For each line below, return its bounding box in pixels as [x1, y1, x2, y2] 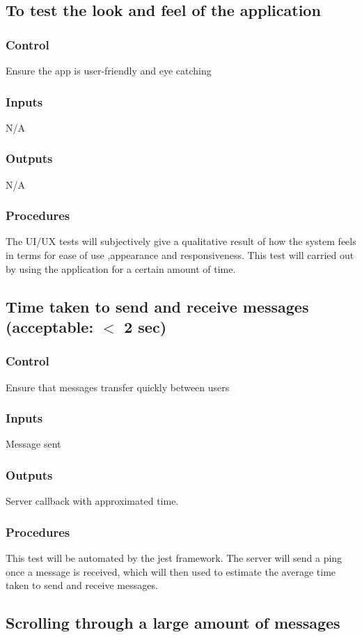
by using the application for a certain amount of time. [6, 261, 236, 276]
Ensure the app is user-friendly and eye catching [6, 63, 212, 77]
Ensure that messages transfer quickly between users [6, 379, 230, 394]
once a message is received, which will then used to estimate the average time [6, 564, 336, 579]
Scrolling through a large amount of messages [6, 612, 340, 634]
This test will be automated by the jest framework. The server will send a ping [6, 551, 343, 565]
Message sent [6, 437, 61, 451]
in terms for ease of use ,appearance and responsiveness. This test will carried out [6, 248, 354, 262]
